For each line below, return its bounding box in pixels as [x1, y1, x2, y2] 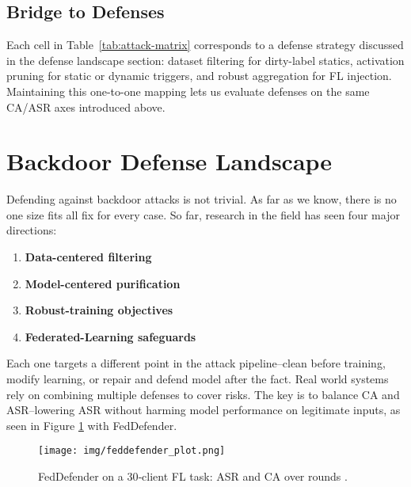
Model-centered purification [25, 275, 181, 291]
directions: [6, 222, 57, 238]
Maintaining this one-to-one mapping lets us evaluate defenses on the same [6, 82, 370, 99]
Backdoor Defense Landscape [6, 145, 333, 177]
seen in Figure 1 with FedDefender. [6, 417, 177, 433]
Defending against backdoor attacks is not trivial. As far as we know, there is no [6, 191, 397, 207]
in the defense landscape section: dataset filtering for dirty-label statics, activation [6, 51, 405, 68]
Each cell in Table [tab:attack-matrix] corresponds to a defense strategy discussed [6, 36, 404, 53]
